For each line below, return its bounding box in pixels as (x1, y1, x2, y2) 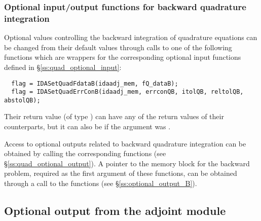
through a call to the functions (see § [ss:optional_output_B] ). (4, 178, 197, 189)
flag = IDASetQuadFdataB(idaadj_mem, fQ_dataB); (11, 80, 178, 87)
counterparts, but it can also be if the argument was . (4, 121, 171, 132)
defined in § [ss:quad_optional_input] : (4, 61, 122, 72)
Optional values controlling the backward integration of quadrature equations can (4, 32, 257, 43)
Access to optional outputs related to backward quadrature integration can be (4, 138, 246, 149)
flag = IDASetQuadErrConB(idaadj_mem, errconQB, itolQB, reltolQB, (11, 88, 244, 96)
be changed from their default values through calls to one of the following (4, 42, 232, 52)
